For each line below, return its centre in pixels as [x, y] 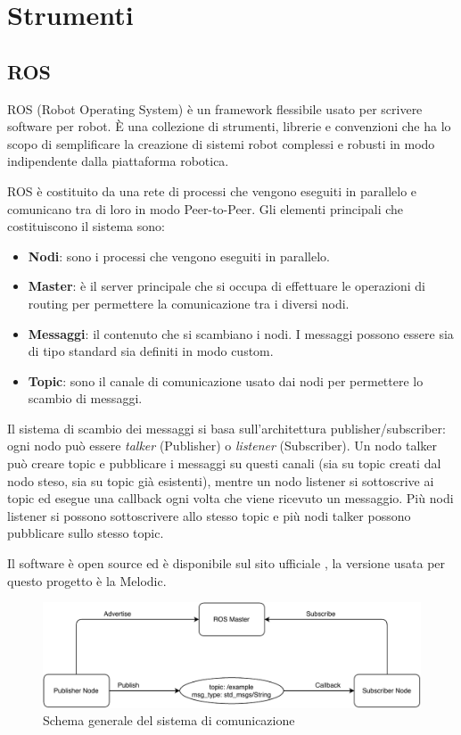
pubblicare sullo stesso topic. [86, 533]
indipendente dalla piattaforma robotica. [118, 161]
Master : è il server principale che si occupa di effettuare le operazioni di [226, 286]
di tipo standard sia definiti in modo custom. [151, 351]
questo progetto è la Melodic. [87, 580]
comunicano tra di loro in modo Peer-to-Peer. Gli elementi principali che [206, 208]
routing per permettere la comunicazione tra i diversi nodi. [189, 303]
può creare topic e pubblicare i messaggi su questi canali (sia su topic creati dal [224, 463]
